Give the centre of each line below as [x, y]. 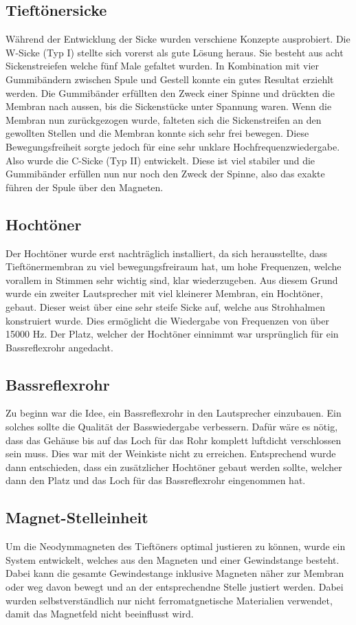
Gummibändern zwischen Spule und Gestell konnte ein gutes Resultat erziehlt [170, 79]
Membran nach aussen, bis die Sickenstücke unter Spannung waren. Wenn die [169, 106]
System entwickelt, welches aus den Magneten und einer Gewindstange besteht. [173, 559]
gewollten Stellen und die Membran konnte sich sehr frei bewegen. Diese [157, 133]
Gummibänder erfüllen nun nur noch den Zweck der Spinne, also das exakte [165, 174]
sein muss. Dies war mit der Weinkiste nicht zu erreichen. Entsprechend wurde [171, 453]
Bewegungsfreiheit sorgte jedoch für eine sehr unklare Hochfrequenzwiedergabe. [173, 146]
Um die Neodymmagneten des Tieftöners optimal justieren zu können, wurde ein [176, 546]
